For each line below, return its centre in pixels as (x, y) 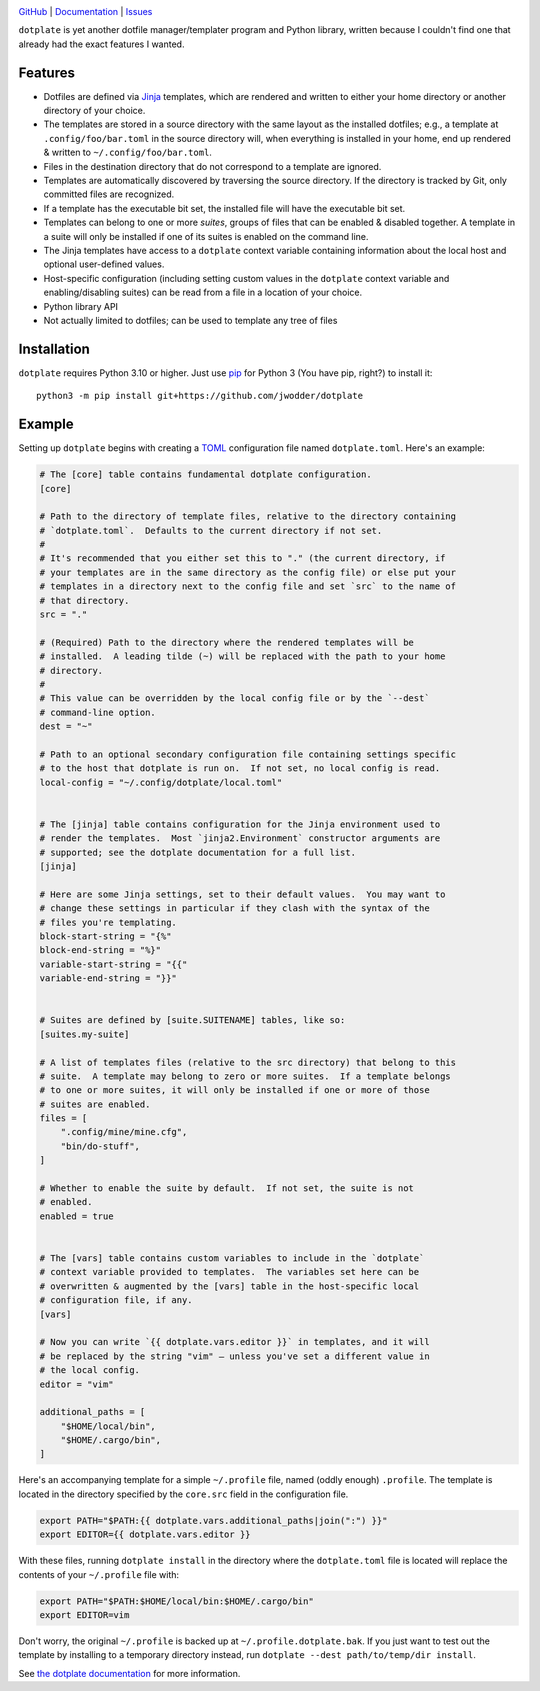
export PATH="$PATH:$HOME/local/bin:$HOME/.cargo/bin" (176, 1601)
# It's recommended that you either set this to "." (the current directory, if (242, 558)
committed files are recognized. (109, 194)
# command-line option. (98, 712)
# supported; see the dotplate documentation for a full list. (198, 852)
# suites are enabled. (95, 1104)
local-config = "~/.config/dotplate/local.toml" (161, 782)
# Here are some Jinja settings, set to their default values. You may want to (242, 894)
